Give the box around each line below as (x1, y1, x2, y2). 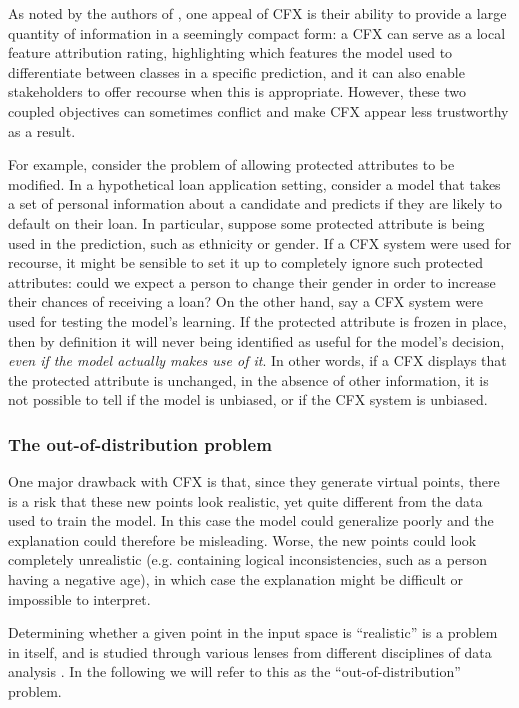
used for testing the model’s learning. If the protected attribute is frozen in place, (8, 310, 507, 331)
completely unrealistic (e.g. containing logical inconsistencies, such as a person (8, 549, 487, 570)
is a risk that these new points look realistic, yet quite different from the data (8, 490, 483, 511)
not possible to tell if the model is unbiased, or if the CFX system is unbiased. (8, 389, 488, 410)
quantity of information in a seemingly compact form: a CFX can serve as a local (8, 22, 506, 43)
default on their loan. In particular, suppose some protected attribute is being (8, 212, 485, 233)
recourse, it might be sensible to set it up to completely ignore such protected (8, 252, 483, 273)
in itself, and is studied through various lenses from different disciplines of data (8, 641, 492, 662)
